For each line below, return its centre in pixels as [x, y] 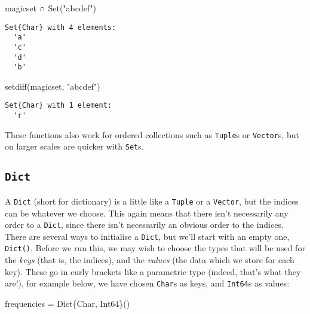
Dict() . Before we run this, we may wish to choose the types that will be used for [155, 248]
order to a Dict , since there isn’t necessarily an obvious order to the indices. [144, 225]
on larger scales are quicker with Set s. [74, 146]
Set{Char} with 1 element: [58, 106]
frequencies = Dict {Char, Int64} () [67, 303]
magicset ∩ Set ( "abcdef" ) [50, 8]
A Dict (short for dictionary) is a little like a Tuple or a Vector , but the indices [152, 201]
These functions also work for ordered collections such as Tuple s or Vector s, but [152, 134]
